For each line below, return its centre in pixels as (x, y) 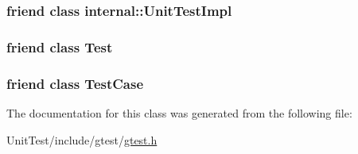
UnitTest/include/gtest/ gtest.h (82, 139)
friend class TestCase (75, 83)
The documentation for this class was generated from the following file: (179, 112)
